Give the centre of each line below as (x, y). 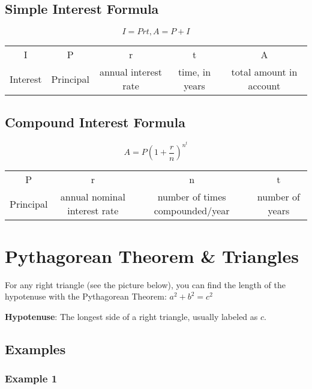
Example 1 (31, 378)
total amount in (264, 72)
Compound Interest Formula (95, 122)
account (264, 86)
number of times (192, 197)
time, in (194, 72)
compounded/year (192, 211)
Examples (35, 348)
